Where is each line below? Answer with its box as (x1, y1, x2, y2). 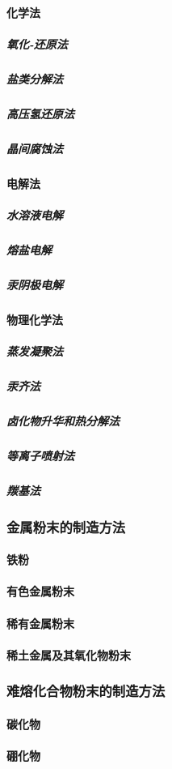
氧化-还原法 (6, 35, 68, 52)
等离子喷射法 (6, 446, 74, 464)
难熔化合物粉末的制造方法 (6, 681, 166, 701)
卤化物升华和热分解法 (6, 412, 120, 429)
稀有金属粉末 (6, 614, 74, 631)
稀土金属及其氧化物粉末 (6, 646, 131, 663)
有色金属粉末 (6, 583, 74, 600)
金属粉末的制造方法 (6, 516, 126, 536)
